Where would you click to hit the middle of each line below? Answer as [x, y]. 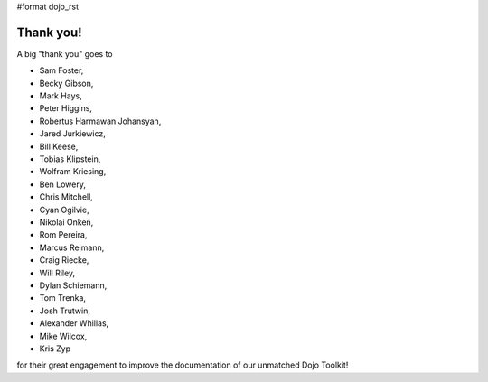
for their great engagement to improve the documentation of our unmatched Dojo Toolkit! [183, 365]
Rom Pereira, [63, 235]
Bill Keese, [59, 146]
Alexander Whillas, [74, 323]
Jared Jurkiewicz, [72, 134]
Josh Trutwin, [65, 311]
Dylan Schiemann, [73, 285]
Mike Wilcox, [63, 336]
